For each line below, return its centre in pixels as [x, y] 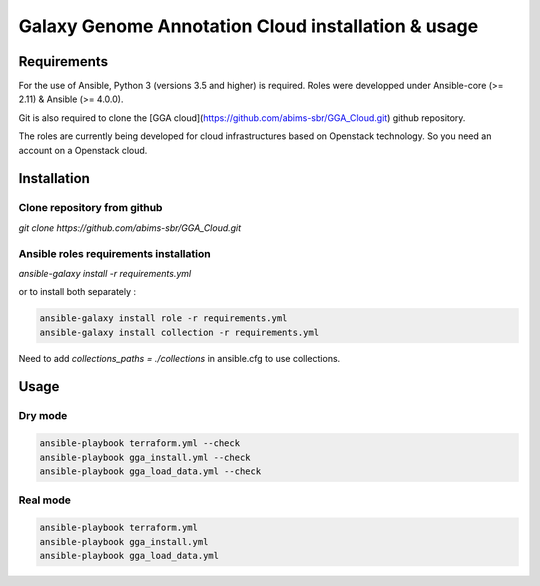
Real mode [45, 500]
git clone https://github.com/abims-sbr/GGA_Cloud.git [130, 227]
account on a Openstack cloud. [83, 150]
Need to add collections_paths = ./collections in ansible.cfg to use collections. [179, 358]
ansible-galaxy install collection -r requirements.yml [179, 332]
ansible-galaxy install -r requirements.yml [105, 273]
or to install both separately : [77, 292]
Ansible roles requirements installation [114, 253]
